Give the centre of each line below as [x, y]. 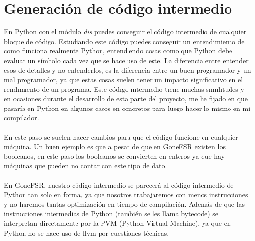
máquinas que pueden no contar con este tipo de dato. [86, 165]
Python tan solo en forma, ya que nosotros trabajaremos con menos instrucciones [126, 194]
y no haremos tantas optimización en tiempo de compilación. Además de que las [125, 204]
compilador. [22, 118]
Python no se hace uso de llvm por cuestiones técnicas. [87, 232]
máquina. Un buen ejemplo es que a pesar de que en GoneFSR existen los [115, 146]
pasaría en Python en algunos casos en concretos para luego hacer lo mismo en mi [127, 108]
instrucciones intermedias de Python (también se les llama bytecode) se [111, 213]
